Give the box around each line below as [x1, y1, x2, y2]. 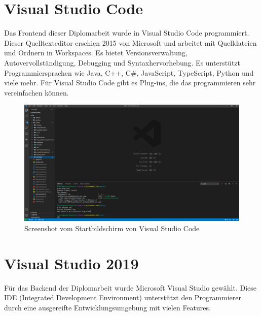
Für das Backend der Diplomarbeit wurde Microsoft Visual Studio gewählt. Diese [4, 282, 257, 293]
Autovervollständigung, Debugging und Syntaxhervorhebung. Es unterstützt [4, 57, 240, 68]
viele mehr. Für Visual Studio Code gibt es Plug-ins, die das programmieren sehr [4, 77, 256, 88]
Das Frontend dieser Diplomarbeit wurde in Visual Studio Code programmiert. [4, 27, 249, 38]
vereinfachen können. [4, 87, 69, 98]
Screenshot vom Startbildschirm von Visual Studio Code [24, 223, 200, 233]
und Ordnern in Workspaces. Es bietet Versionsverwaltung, [4, 47, 188, 58]
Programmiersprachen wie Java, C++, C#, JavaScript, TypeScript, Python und [4, 67, 254, 78]
